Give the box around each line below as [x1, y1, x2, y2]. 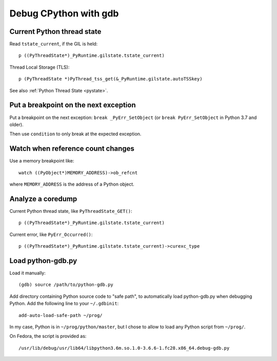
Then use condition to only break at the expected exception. [9, 131, 142, 137]
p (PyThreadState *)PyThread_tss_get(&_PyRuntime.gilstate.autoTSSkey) [18, 76, 203, 82]
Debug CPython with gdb [9, 8, 119, 19]
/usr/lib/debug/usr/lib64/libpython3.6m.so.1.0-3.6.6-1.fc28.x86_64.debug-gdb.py [18, 345, 230, 351]
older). [9, 121, 24, 128]
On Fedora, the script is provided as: [9, 333, 87, 339]
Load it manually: [9, 270, 46, 276]
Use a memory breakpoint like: [9, 158, 74, 164]
